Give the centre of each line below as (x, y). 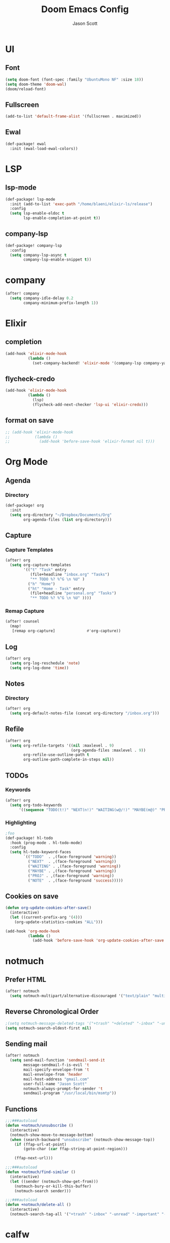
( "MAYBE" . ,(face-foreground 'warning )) (72, 871)
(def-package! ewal (26, 144)
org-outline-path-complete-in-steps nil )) (69, 760)
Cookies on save (32, 896)
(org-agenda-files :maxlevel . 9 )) (108, 750)
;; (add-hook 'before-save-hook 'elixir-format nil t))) (80, 442)
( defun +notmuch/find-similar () (40, 1172)
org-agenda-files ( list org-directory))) (68, 520)
